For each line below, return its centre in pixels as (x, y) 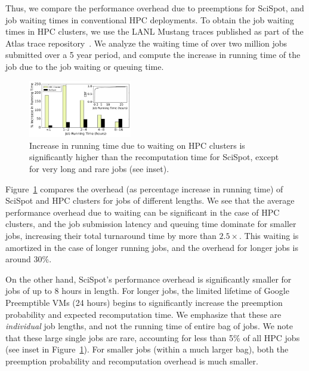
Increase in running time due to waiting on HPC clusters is (137, 145)
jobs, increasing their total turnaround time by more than (111, 236)
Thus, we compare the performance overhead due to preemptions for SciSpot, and (155, 8)
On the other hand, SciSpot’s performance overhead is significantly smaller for (149, 279)
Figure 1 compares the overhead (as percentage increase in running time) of (144, 188)
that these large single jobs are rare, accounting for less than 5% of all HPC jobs (153, 337)
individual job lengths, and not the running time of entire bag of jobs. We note (149, 326)
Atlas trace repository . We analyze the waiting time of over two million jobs (146, 43)
